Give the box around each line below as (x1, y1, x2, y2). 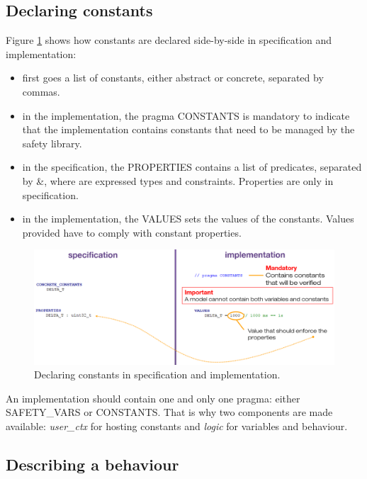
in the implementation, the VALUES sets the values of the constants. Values (22, 211, 354, 226)
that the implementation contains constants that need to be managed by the (22, 122, 355, 137)
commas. (22, 84, 60, 98)
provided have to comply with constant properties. (22, 225, 242, 239)
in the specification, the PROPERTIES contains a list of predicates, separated (22, 159, 362, 174)
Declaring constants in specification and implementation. (34, 367, 281, 382)
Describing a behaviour (6, 453, 179, 475)
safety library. (22, 135, 82, 150)
